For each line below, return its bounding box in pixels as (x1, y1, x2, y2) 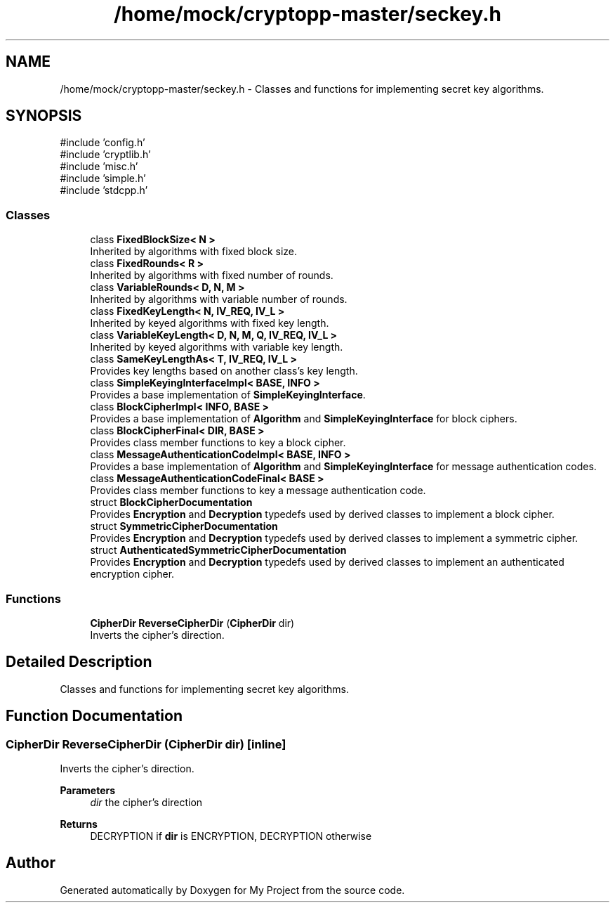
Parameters (60, 784, 116, 796)
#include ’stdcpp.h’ (60, 184, 148, 197)
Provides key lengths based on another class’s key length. (90, 365, 358, 377)
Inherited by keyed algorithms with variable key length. (90, 341, 343, 354)
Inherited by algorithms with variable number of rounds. (90, 293, 348, 306)
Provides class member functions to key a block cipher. (90, 436, 346, 449)
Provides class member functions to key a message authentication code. (90, 484, 426, 497)
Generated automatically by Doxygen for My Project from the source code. (60, 883, 405, 896)
